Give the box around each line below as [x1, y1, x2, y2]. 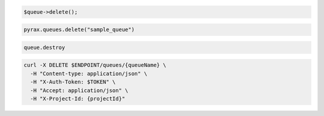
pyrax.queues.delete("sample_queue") [23, 26, 135, 33]
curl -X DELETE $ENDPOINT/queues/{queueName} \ [23, 62, 166, 69]
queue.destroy [23, 44, 65, 51]
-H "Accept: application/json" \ [30, 87, 128, 94]
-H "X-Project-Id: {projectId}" [30, 95, 125, 102]
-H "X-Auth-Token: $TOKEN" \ [30, 78, 116, 86]
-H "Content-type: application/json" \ [30, 70, 148, 77]
